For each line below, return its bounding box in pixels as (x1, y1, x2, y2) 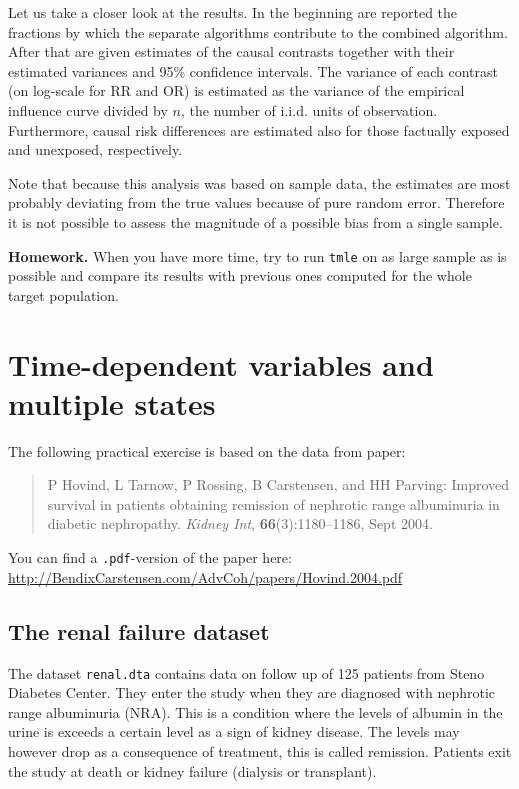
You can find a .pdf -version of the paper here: (8, 547, 292, 568)
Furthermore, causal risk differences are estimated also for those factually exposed (8, 119, 510, 140)
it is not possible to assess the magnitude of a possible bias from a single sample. (8, 211, 503, 232)
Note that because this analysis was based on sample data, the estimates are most (8, 172, 511, 193)
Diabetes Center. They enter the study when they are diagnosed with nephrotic (8, 682, 496, 703)
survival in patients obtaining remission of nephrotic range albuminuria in (47, 493, 500, 514)
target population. (8, 284, 119, 305)
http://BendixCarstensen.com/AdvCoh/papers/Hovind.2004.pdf (8, 566, 403, 587)
